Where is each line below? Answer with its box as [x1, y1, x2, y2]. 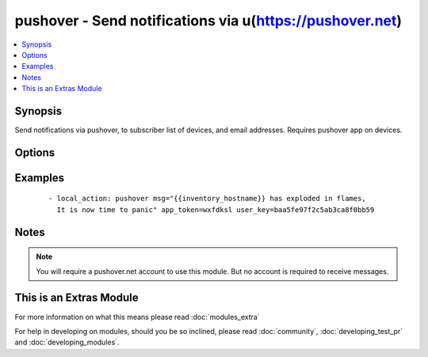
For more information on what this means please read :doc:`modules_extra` [14, 312, 261, 321]
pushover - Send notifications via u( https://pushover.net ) [14, 12, 403, 29]
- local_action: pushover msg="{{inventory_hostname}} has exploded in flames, [48, 194, 366, 203]
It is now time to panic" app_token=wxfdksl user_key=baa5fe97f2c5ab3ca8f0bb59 [56, 205, 375, 214]
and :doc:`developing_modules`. [14, 337, 120, 348]
